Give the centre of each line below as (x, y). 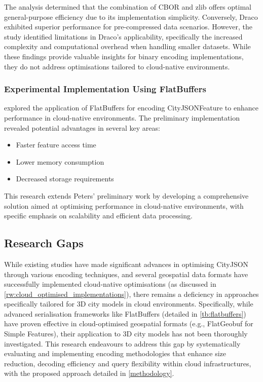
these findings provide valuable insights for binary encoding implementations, (124, 56)
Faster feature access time (56, 145)
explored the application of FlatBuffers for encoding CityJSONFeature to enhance (131, 108)
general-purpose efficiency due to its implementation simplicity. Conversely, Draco (131, 16)
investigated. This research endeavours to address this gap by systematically (122, 343)
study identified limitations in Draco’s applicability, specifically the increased (123, 36)
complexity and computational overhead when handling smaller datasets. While (127, 46)
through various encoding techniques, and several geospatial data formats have (126, 274)
